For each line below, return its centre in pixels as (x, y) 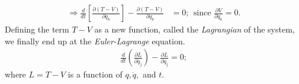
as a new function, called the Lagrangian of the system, (194, 29)
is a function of (95, 74)
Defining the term (37, 29)
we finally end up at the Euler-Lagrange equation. (95, 41)
